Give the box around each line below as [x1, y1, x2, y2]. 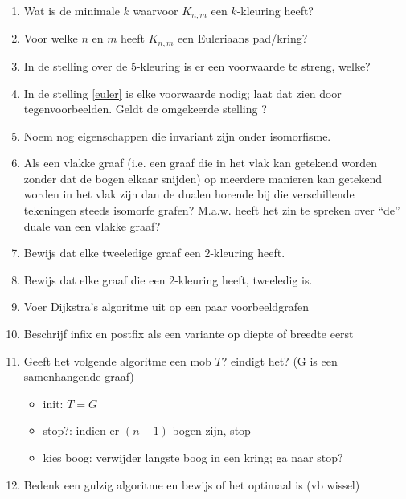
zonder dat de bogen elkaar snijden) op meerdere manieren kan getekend [23, 170, 382, 186]
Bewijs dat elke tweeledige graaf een [23, 244, 201, 261]
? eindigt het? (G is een [221, 352, 338, 369]
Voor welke [23, 30, 78, 47]
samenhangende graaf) [23, 368, 134, 385]
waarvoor [133, 2, 178, 18]
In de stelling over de [23, 57, 128, 74]
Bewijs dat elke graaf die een [23, 271, 166, 288]
